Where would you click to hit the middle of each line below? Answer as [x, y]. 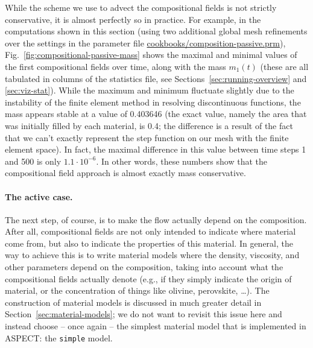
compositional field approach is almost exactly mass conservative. [125, 173]
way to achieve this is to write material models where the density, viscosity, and [152, 255]
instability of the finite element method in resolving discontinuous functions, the [153, 102]
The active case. [39, 196]
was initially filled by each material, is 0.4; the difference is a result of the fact [149, 125]
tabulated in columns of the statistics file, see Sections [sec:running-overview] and [156, 78]
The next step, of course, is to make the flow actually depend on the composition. [156, 219]
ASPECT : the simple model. [59, 337]
